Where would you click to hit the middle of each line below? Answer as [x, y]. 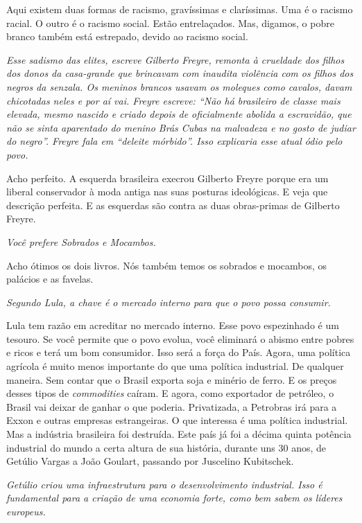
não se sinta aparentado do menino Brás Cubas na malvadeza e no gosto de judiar [181, 127]
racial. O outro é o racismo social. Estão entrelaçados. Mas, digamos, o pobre [170, 23]
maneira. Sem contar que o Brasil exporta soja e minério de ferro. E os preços [172, 379]
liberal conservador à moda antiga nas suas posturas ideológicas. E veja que [167, 192]
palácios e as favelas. [50, 279]
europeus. [26, 511]
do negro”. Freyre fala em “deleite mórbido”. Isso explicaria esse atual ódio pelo [174, 141]
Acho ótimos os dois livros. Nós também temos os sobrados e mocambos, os [167, 265]
